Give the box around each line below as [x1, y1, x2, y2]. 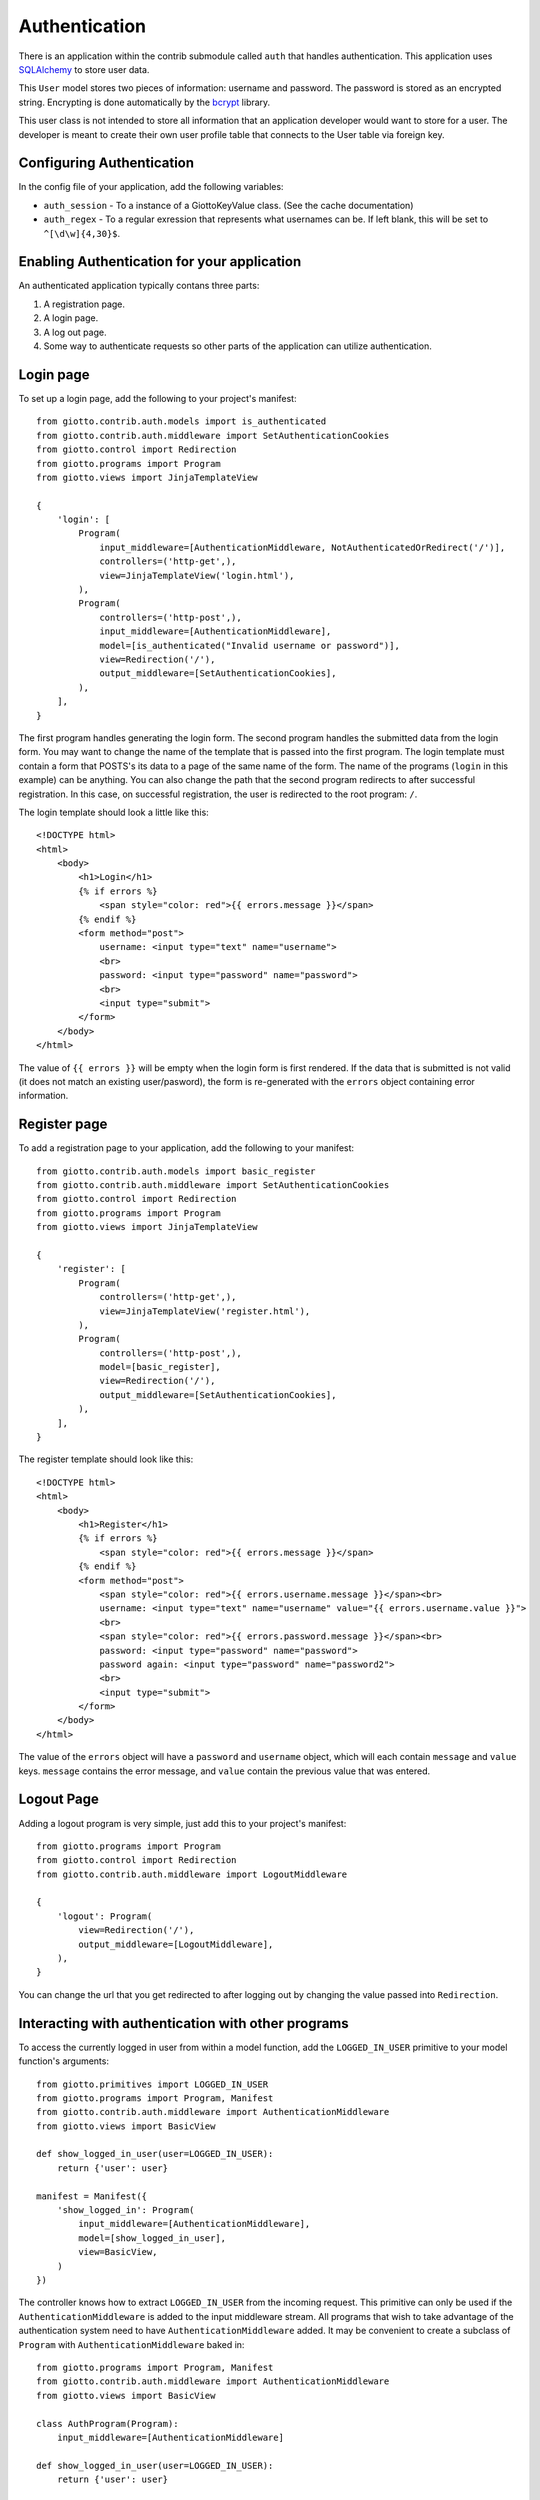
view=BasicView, [78, 2246, 158, 2258]
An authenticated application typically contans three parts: [18, 280, 260, 292]
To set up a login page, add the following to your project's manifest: [18, 392, 297, 404]
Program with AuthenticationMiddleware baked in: [18, 2338, 245, 2350]
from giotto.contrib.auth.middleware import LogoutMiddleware [36, 1868, 348, 1880]
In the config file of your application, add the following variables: [18, 181, 284, 193]
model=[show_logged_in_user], [78, 2232, 227, 2244]
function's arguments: [18, 2055, 110, 2067]
